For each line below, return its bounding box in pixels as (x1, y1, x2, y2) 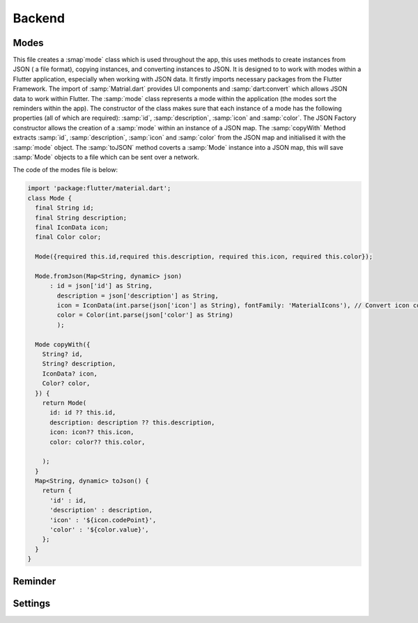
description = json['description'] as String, (56, 291, 219, 300)
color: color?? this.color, (49, 438, 146, 446)
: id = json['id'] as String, (49, 282, 153, 290)
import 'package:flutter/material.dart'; (27, 185, 171, 192)
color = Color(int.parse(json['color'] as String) (56, 311, 233, 319)
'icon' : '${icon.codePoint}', (49, 516, 157, 524)
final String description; (35, 213, 127, 222)
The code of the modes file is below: (13, 166, 118, 174)
